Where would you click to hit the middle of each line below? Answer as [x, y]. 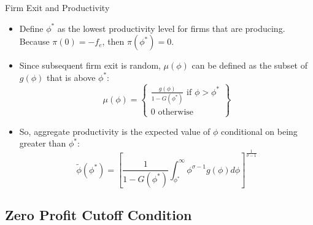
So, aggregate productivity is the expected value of [115, 131]
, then [113, 41]
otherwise [176, 112]
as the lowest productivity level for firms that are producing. [171, 28]
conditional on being [259, 131]
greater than [43, 143]
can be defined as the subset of [249, 65]
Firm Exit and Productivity [57, 7]
